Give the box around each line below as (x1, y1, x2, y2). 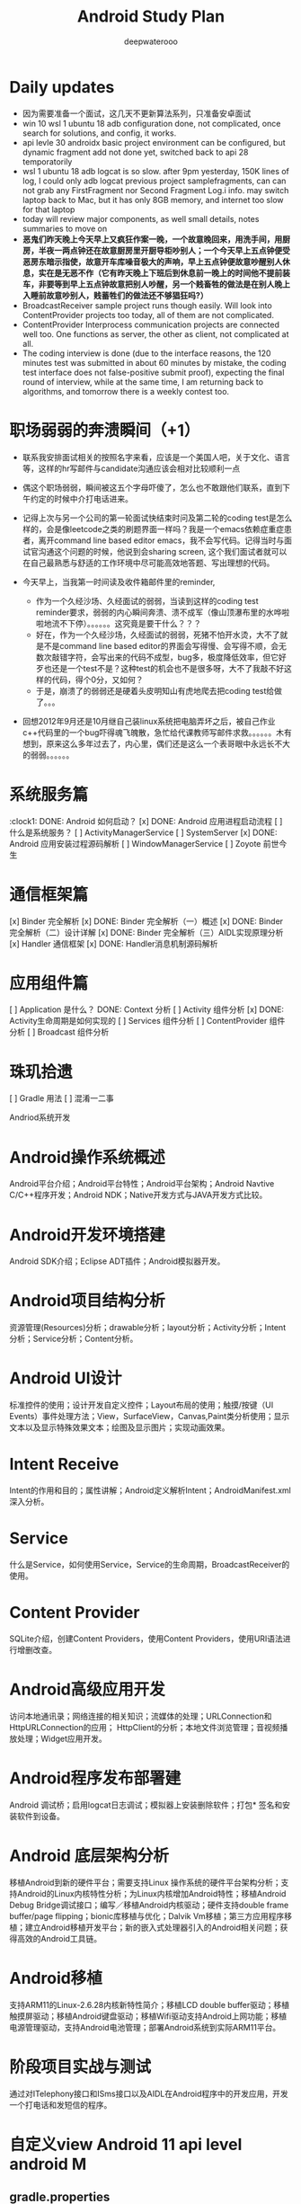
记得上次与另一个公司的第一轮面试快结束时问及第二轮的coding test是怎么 (22, 512, 293, 523)
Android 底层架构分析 (9, 1845, 169, 1866)
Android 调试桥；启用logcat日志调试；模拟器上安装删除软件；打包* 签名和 (9, 1800, 283, 1810)
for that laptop (22, 204, 75, 215)
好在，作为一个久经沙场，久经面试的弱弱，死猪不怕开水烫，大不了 (35, 629, 280, 640)
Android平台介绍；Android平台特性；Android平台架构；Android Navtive (9, 1178, 275, 1189)
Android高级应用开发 (9, 1679, 166, 1700)
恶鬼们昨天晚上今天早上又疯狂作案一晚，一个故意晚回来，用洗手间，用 (22, 234, 283, 244)
